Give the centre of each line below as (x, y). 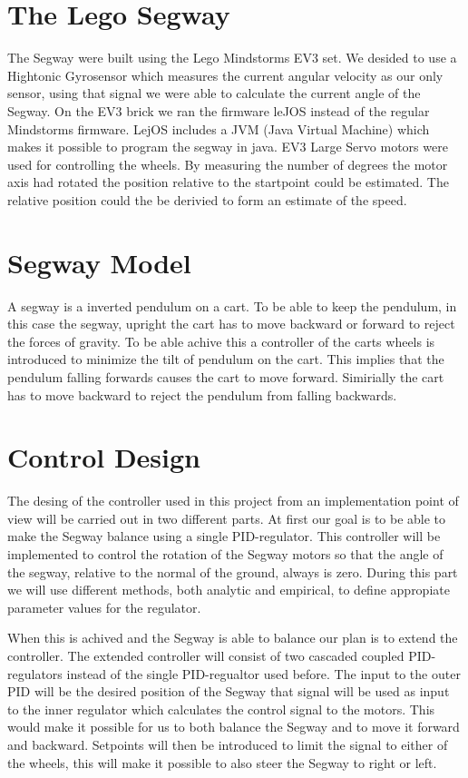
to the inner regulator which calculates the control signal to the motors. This (221, 709)
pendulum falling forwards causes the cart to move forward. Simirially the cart (226, 376)
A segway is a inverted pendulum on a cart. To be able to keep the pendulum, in (232, 305)
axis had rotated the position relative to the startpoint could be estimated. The (228, 182)
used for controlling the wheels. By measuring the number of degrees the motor (228, 164)
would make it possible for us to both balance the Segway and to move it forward (234, 727)
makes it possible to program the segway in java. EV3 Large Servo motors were (228, 147)
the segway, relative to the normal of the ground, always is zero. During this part (233, 571)
